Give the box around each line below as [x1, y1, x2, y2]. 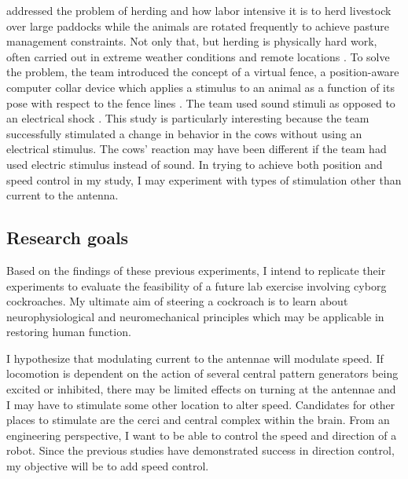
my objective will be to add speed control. [6, 458, 209, 474]
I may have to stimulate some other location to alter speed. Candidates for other [6, 396, 395, 412]
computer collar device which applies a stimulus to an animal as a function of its [6, 79, 395, 95]
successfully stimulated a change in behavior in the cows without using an [6, 125, 362, 141]
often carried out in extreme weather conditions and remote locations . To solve [6, 48, 390, 64]
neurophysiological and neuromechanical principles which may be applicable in [6, 308, 384, 324]
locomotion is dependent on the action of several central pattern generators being [6, 365, 399, 382]
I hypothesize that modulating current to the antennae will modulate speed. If [6, 349, 384, 366]
